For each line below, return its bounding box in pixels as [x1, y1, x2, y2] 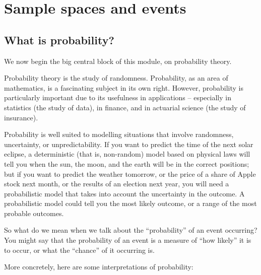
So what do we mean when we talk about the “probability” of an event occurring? [4, 225, 257, 235]
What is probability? [4, 32, 114, 47]
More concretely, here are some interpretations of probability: [4, 261, 193, 272]
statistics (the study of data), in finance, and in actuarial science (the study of [4, 102, 246, 112]
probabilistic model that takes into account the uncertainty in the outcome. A [4, 188, 245, 198]
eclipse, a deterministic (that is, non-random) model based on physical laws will [4, 149, 250, 159]
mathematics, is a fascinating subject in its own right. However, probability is [4, 82, 244, 93]
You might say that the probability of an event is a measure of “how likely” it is [4, 235, 251, 245]
